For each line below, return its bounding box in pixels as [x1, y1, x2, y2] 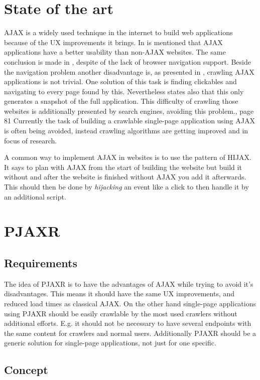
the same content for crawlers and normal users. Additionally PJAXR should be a [4, 327, 256, 338]
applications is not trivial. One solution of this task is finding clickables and [4, 76, 237, 87]
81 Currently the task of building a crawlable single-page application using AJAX [4, 115, 255, 126]
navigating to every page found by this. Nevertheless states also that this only [4, 86, 244, 96]
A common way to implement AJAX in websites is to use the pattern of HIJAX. [4, 152, 251, 162]
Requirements [4, 255, 77, 270]
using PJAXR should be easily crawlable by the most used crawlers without [4, 308, 237, 318]
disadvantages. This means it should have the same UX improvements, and [4, 288, 235, 299]
